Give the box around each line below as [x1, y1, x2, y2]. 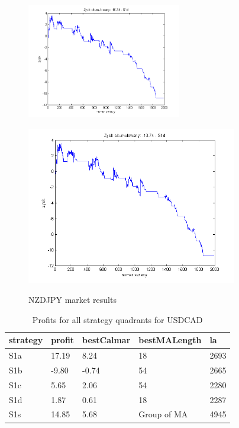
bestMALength [138, 334, 202, 346]
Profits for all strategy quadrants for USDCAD [32, 313, 203, 325]
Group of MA [138, 408, 188, 420]
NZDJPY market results [28, 293, 117, 306]
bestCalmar [82, 334, 131, 346]
